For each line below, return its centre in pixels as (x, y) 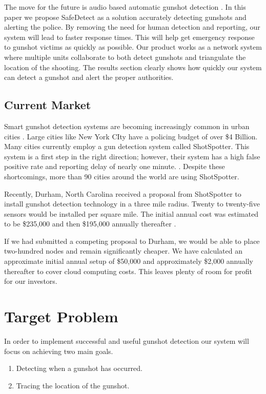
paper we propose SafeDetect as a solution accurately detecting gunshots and (125, 17)
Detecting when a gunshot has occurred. (79, 368)
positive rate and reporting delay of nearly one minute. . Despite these (115, 166)
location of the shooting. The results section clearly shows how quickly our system (133, 67)
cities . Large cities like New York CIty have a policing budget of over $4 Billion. (131, 136)
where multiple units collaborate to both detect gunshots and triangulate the (125, 57)
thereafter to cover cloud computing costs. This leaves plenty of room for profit (128, 271)
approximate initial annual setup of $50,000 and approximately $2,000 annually (129, 261)
